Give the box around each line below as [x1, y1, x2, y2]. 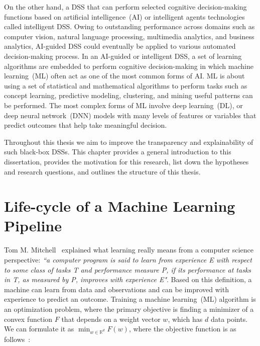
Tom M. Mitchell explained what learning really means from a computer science [4, 244, 253, 255]
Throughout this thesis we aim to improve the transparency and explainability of [4, 136, 253, 147]
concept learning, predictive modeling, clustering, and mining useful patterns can [4, 90, 253, 101]
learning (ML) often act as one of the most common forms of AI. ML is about [4, 70, 245, 81]
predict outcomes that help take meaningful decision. [4, 120, 167, 130]
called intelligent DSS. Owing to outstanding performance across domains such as [4, 21, 255, 32]
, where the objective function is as [128, 323, 236, 334]
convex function [4, 313, 53, 324]
